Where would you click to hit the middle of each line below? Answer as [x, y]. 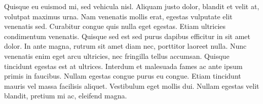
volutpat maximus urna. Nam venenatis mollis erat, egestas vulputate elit [118, 16]
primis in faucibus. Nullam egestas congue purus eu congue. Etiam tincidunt [123, 76]
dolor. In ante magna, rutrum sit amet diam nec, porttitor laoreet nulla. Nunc [125, 46]
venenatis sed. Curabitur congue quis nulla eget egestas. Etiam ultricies [115, 26]
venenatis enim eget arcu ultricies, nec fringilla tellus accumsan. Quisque [117, 56]
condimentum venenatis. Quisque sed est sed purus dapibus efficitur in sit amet [127, 36]
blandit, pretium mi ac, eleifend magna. [66, 96]
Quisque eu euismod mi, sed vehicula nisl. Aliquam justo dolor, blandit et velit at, [132, 6]
